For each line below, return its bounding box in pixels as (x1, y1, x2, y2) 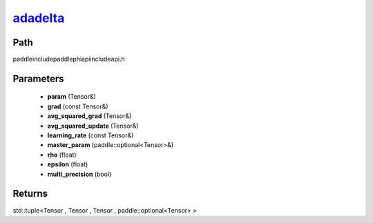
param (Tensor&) (47, 93, 97, 101)
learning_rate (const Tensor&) (47, 131, 134, 139)
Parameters (12, 72, 64, 84)
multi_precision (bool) (47, 170, 112, 178)
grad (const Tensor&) (47, 102, 108, 110)
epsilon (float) (47, 160, 88, 168)
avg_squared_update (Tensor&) (47, 122, 139, 130)
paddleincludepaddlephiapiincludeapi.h (12, 55, 125, 64)
